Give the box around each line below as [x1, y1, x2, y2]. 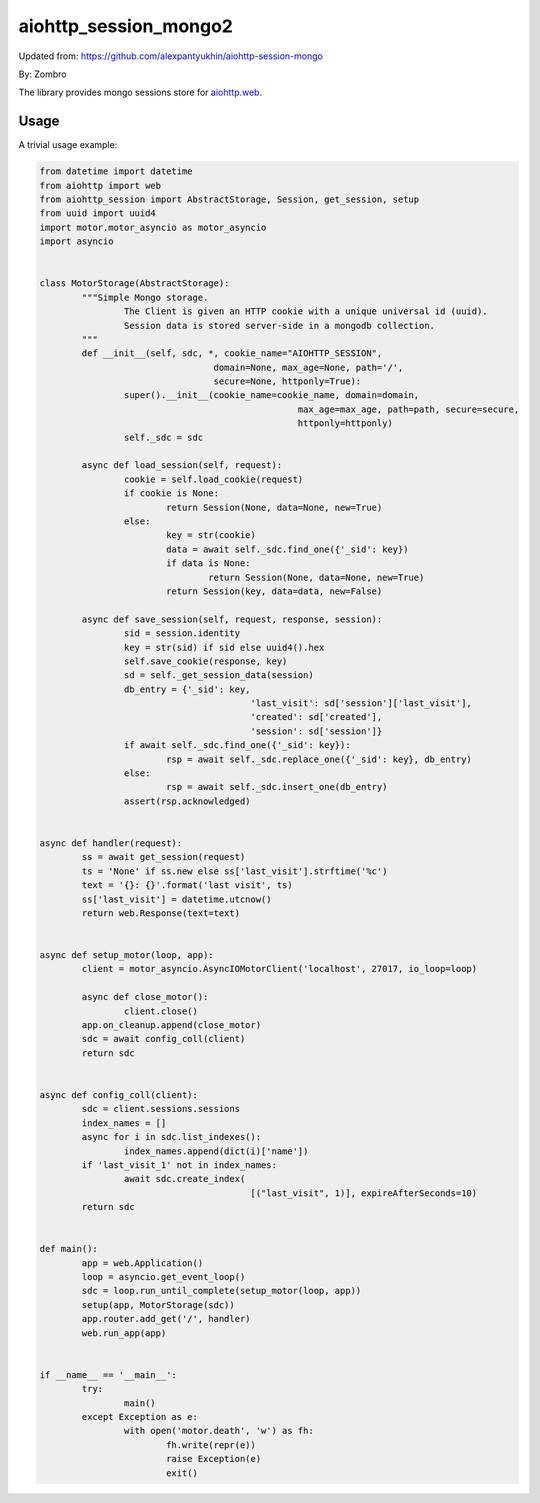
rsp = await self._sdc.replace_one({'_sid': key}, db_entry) [165, 753, 472, 765]
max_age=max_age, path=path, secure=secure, [297, 403, 520, 415]
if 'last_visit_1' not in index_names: [81, 1159, 277, 1170]
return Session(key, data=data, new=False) [165, 585, 383, 597]
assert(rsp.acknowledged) [123, 795, 251, 807]
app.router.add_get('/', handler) [81, 1313, 251, 1325]
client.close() [123, 1005, 199, 1017]
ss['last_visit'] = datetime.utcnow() [81, 893, 272, 905]
